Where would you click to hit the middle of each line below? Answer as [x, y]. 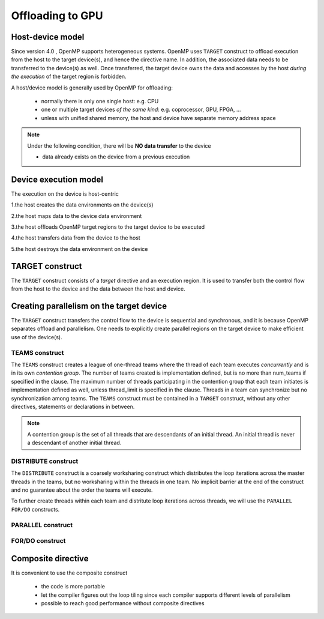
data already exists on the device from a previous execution [116, 157]
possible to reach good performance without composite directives [123, 603]
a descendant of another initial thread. [74, 443]
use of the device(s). [37, 337]
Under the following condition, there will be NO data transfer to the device [119, 146]
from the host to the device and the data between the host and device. [98, 289]
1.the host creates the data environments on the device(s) [82, 205]
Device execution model [57, 179]
